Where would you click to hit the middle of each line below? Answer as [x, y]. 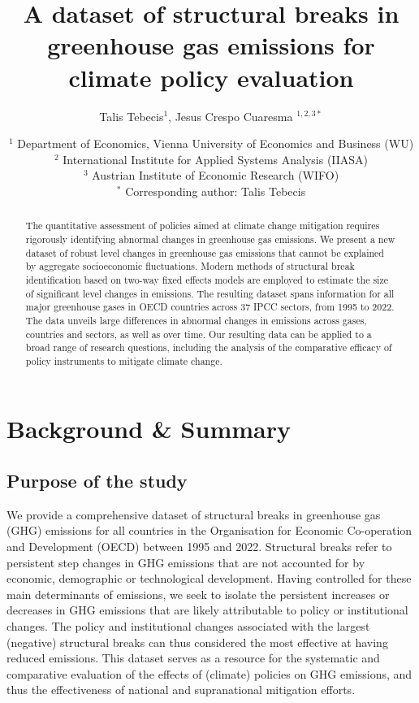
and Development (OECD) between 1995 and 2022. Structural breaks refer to [199, 547]
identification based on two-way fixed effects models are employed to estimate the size [207, 279]
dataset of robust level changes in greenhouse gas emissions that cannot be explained [205, 252]
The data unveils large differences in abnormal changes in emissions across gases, [196, 320]
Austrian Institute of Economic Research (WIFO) [216, 175]
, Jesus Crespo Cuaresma [231, 116]
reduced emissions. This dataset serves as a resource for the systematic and [193, 658]
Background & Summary [149, 429]
